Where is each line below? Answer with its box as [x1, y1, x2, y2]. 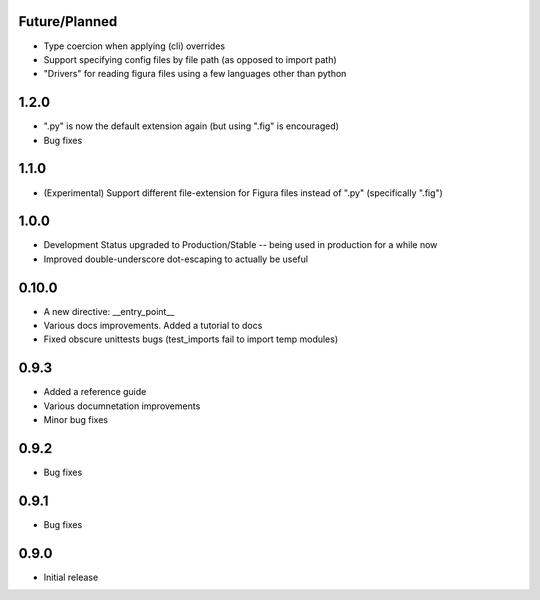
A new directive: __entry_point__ [43, 305, 175, 317]
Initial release [43, 571, 99, 583]
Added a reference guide [43, 386, 147, 398]
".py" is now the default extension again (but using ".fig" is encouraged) [43, 120, 340, 132]
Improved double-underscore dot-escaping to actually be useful [43, 253, 309, 265]
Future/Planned [18, 13, 118, 30]
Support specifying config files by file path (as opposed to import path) [43, 53, 337, 65]
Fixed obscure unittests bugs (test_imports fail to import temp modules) [43, 333, 339, 345]
